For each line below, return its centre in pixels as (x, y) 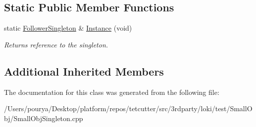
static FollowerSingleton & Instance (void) (68, 28)
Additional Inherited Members (84, 71)
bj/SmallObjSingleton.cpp (44, 118)
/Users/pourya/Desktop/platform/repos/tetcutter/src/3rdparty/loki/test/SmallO (128, 108)
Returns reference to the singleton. (56, 44)
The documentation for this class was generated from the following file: (112, 92)
